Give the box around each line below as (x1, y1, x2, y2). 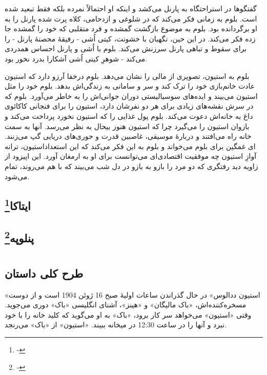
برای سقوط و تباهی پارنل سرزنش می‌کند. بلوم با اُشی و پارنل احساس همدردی (5, 43, 247, 54)
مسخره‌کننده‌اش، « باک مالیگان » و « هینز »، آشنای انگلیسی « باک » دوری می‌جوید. (5, 299, 247, 310)
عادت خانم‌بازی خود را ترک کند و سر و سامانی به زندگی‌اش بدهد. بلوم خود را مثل (5, 80, 255, 91)
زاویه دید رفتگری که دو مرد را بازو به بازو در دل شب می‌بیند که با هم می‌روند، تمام (5, 160, 258, 171)
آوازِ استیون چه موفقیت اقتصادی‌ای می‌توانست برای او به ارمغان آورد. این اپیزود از (5, 151, 257, 161)
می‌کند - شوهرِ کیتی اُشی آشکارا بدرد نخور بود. (5, 53, 148, 64)
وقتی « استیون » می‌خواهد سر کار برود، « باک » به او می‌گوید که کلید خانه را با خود (5, 309, 252, 320)
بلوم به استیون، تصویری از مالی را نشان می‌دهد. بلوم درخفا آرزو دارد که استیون (5, 70, 250, 81)
